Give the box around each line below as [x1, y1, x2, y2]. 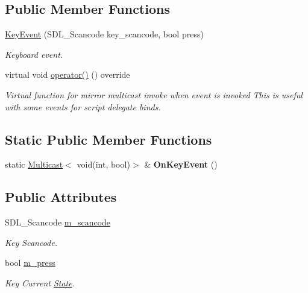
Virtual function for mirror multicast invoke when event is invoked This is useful [5, 88, 303, 101]
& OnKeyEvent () [144, 158, 218, 171]
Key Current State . [5, 276, 75, 289]
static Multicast [5, 158, 63, 171]
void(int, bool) [77, 158, 130, 171]
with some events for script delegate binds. [5, 100, 161, 113]
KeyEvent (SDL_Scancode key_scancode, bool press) [5, 28, 204, 40]
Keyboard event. [5, 48, 63, 60]
